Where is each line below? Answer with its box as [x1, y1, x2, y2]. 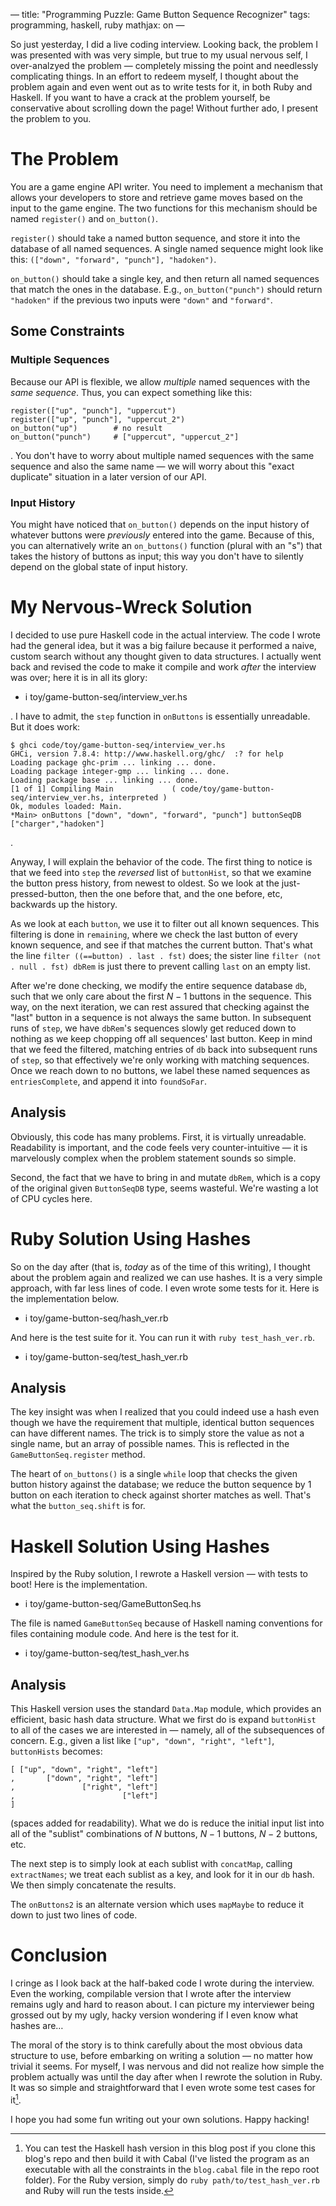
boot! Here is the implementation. [10, 1579, 148, 1591]
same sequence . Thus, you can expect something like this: [10, 386, 253, 398]
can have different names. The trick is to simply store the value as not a [10, 1427, 305, 1439]
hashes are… [10, 2020, 64, 2032]
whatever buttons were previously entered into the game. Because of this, [10, 529, 315, 541]
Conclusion [10, 1944, 108, 1967]
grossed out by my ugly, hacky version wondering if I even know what [10, 2009, 299, 2021]
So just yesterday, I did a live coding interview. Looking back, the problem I [10, 39, 318, 50]
